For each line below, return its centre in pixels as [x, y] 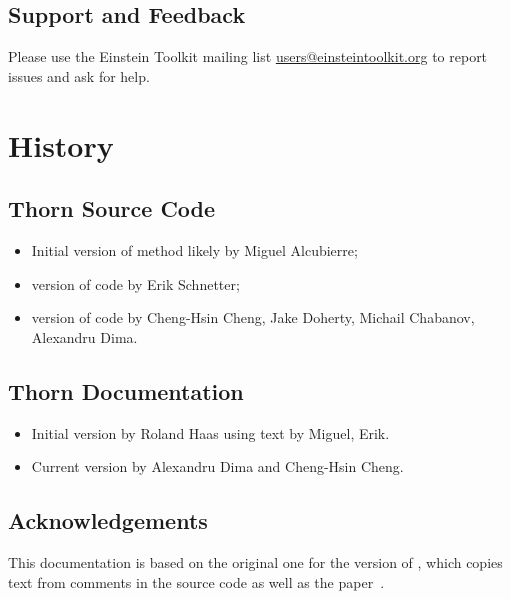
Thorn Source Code [112, 208]
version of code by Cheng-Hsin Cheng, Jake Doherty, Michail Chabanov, [253, 317]
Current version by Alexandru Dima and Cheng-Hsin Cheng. [217, 466]
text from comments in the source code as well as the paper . [196, 581]
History [61, 144]
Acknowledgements [108, 520]
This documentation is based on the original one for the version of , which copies [255, 561]
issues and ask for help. [79, 75]
